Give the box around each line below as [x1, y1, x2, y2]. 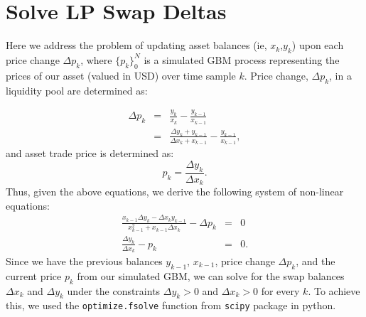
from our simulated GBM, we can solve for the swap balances [77, 268, 345, 283]
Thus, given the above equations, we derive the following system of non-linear [6, 184, 344, 199]
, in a [329, 68, 352, 82]
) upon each [291, 38, 344, 53]
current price [6, 268, 62, 283]
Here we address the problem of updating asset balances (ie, [6, 38, 267, 53]
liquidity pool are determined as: [6, 82, 148, 97]
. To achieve [308, 283, 360, 298]
